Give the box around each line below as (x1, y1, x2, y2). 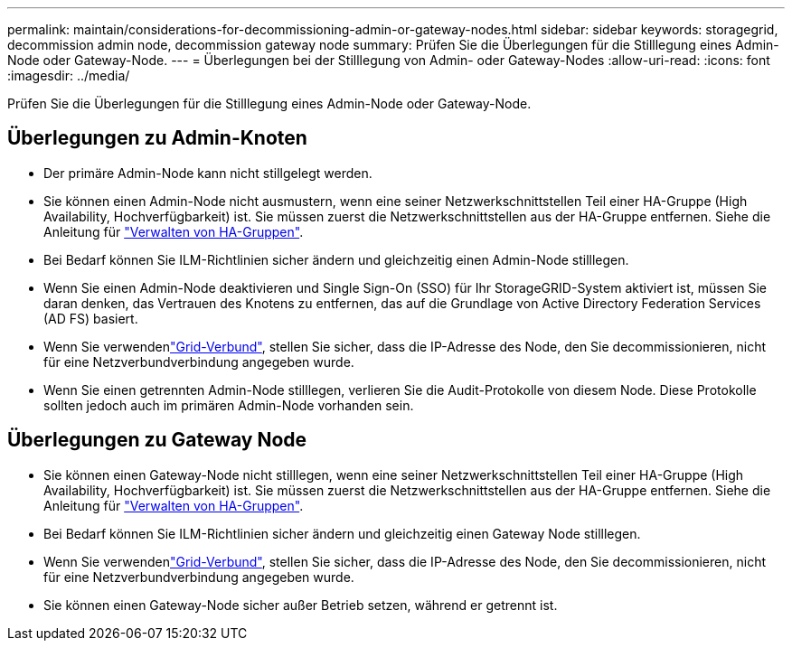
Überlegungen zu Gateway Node (7, 428, 307, 452)
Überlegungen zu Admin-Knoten (7, 127, 307, 150)
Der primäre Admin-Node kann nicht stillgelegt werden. (43, 164, 372, 181)
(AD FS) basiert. (43, 310, 138, 326)
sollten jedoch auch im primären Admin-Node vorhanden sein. (43, 397, 414, 413)
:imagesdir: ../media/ (7, 68, 130, 83)
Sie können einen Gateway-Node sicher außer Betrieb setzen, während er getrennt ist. (43, 596, 558, 613)
